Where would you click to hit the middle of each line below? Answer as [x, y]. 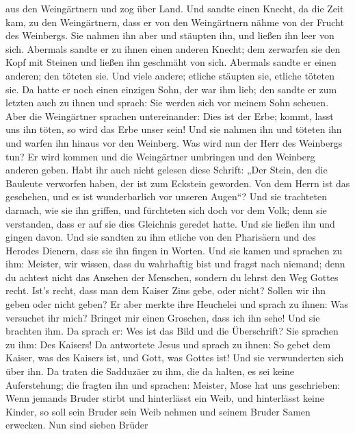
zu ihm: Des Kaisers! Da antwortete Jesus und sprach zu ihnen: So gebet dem [168, 344]
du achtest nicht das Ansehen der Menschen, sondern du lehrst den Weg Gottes [172, 277]
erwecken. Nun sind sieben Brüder [77, 425]
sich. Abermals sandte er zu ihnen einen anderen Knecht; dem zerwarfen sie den [173, 48]
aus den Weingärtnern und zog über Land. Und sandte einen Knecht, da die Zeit [175, 8]
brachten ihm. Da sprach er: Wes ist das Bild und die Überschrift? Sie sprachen [172, 331]
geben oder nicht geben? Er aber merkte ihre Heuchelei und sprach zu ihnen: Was [177, 304]
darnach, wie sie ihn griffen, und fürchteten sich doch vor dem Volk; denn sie [166, 209]
